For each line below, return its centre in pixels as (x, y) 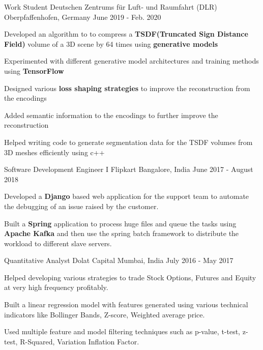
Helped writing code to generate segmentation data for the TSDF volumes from (128, 142)
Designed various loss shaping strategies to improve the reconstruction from (127, 88)
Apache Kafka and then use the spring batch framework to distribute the (122, 233)
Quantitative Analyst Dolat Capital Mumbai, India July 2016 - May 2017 (119, 260)
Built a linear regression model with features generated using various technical (126, 304)
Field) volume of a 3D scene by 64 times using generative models (111, 43)
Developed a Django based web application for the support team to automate (127, 196)
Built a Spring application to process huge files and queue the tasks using (120, 223)
